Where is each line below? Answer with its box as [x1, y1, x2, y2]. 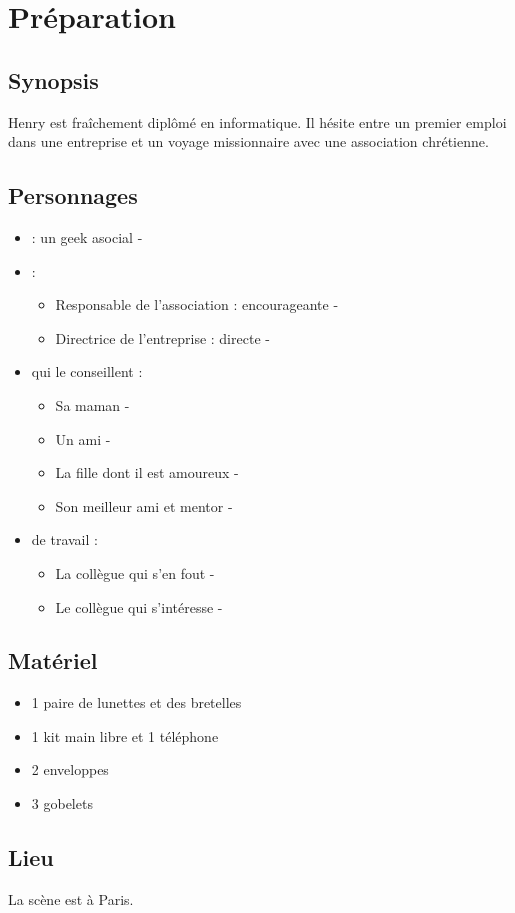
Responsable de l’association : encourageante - [55, 294, 339, 315]
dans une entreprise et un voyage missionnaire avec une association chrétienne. [8, 131, 489, 152]
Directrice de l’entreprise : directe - [55, 327, 270, 348]
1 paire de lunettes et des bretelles [31, 692, 242, 713]
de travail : [31, 529, 98, 550]
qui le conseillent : [31, 361, 143, 382]
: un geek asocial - [31, 226, 143, 247]
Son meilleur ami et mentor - [55, 495, 233, 516]
